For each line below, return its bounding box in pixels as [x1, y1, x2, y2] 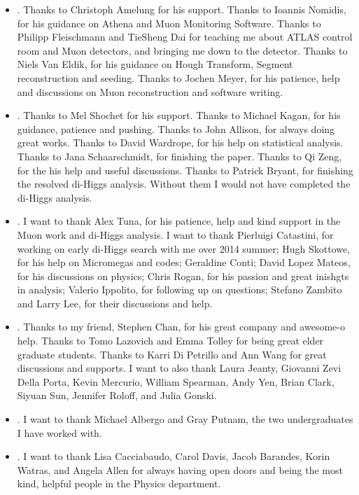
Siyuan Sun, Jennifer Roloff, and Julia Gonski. [17, 388, 217, 403]
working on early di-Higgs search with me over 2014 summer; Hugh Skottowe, [17, 241, 351, 256]
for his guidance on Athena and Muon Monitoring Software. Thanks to [17, 15, 321, 30]
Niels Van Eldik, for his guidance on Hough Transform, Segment [17, 57, 293, 71]
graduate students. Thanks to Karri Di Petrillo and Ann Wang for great [17, 347, 327, 361]
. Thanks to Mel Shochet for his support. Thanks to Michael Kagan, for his [17, 108, 341, 123]
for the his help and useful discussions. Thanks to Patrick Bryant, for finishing [17, 162, 353, 177]
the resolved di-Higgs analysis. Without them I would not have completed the [17, 176, 351, 191]
